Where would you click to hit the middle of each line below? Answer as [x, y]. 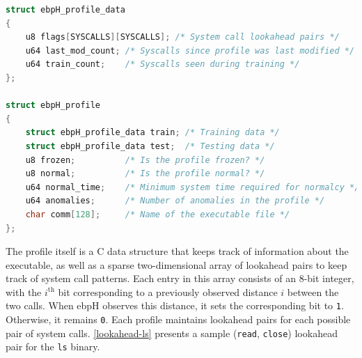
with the [24, 291]
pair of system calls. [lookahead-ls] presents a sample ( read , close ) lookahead [172, 333]
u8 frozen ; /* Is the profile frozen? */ [145, 160]
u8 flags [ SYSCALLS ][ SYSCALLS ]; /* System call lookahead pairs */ [182, 37]
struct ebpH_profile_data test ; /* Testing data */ [150, 146]
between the [313, 291]
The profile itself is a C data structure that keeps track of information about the [177, 251]
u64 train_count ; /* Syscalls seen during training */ [163, 64]
